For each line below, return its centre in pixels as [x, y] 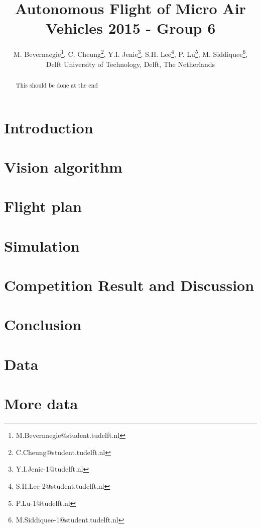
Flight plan [43, 206]
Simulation [42, 245]
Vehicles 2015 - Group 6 [130, 28]
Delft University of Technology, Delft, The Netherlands [130, 64]
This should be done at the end [57, 85]
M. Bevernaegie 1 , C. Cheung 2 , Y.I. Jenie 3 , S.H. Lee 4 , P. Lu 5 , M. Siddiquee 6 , [130, 53]
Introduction [49, 127]
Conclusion [43, 324]
